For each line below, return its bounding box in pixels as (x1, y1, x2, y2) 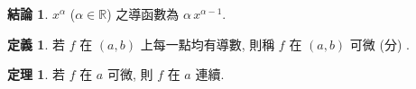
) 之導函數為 (106, 4, 180, 22)
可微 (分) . (349, 34, 410, 53)
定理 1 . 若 (7, 65, 65, 84)
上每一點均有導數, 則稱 (140, 34, 275, 53)
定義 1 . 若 (7, 34, 65, 53)
